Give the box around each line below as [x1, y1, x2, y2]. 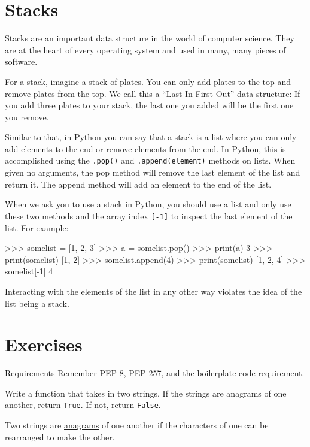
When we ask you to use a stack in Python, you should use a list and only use [5, 198, 291, 210]
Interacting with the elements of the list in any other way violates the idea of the [5, 285, 302, 297]
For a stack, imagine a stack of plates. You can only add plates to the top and [5, 75, 291, 87]
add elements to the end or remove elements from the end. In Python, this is [5, 142, 286, 155]
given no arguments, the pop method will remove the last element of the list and [5, 166, 300, 179]
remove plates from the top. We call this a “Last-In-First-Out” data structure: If [5, 87, 300, 99]
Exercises [5, 332, 83, 357]
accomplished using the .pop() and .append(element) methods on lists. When [5, 154, 296, 167]
